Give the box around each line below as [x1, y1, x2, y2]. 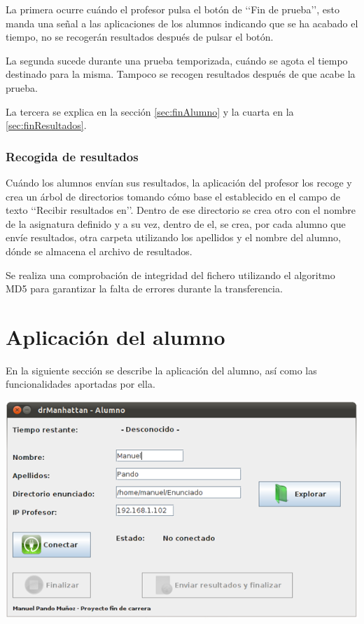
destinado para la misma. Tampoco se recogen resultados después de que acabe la [6, 67, 356, 81]
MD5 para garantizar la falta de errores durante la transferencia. [6, 281, 283, 296]
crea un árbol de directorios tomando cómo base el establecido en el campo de [6, 189, 340, 203]
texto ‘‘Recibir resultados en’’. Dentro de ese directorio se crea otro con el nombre [6, 203, 356, 217]
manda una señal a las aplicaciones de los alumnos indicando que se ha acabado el [6, 15, 358, 30]
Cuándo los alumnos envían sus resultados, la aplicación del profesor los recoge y [6, 175, 352, 189]
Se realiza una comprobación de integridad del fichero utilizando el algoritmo [6, 267, 335, 282]
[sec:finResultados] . [6, 118, 87, 133]
